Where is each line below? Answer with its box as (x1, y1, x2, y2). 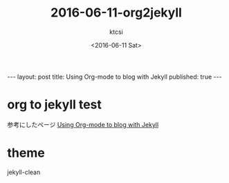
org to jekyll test (7, 97, 102, 113)
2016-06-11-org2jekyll (51, 5, 182, 21)
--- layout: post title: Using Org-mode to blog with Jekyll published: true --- (7, 73, 223, 81)
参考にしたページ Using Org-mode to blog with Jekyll (7, 120, 159, 128)
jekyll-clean (7, 168, 41, 176)
